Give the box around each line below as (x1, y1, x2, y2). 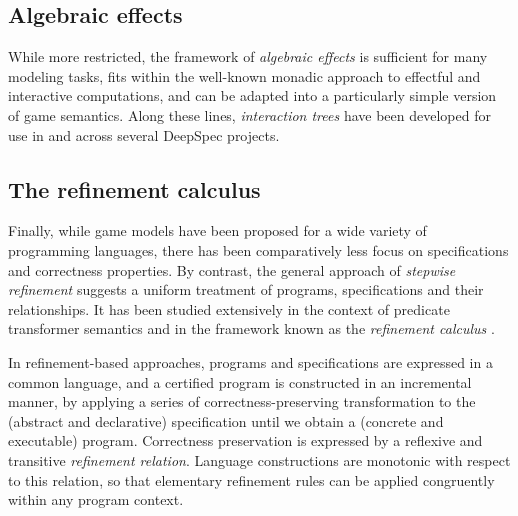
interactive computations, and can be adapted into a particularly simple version (8, 85, 497, 106)
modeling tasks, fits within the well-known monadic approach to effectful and (8, 65, 481, 86)
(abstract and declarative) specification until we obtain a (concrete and (8, 410, 444, 431)
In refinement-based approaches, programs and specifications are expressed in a (8, 351, 493, 372)
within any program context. (8, 489, 184, 510)
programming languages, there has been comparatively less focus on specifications (8, 239, 509, 260)
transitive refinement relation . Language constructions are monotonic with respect (8, 449, 511, 470)
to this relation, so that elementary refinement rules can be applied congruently (8, 469, 495, 490)
